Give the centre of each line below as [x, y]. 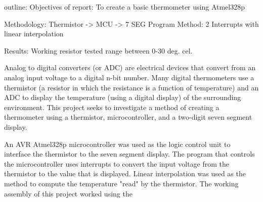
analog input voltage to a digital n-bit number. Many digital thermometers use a [129, 77]
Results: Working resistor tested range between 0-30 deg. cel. [98, 50]
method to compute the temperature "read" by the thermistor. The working [121, 183]
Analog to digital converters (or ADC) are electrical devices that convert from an [130, 67]
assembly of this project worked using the [68, 193]
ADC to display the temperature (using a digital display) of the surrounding [123, 97]
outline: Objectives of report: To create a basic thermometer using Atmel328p [125, 7]
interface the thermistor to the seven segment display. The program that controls [129, 154]
